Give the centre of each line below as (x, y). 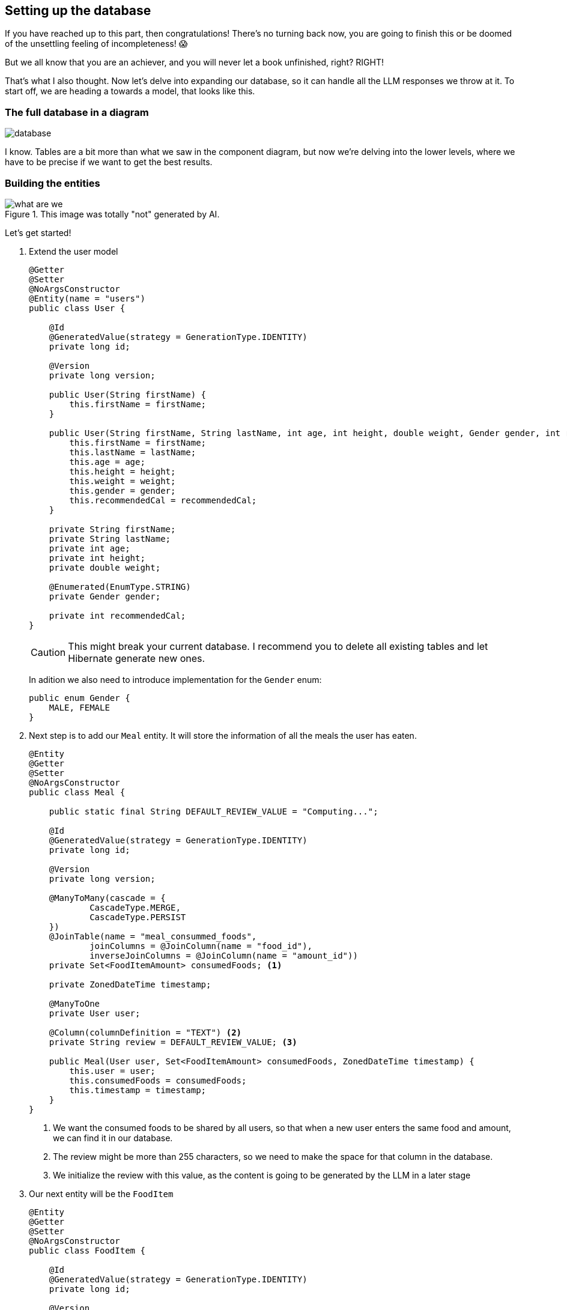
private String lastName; (110, 538)
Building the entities (53, 183)
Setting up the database (78, 11)
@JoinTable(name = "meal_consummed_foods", (153, 936)
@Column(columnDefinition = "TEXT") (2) (145, 1032)
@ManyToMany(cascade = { (107, 898)
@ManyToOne (74, 1003)
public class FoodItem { (87, 1250)
